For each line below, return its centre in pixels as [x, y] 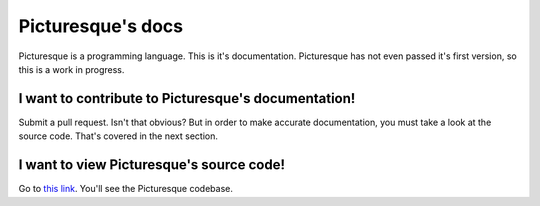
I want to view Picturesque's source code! [151, 165]
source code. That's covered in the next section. [118, 136]
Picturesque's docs [101, 26]
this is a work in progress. [71, 69]
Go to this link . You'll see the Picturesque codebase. [126, 189]
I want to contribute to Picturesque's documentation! [187, 98]
